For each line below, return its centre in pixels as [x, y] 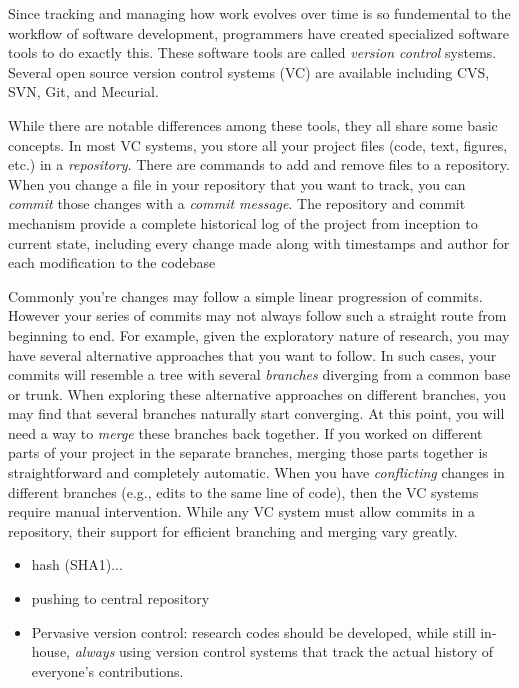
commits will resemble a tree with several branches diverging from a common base [259, 374]
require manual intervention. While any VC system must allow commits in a [242, 511]
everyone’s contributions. [107, 670]
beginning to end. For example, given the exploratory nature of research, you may [259, 334]
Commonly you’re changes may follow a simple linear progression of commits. [245, 295]
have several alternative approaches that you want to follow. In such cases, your [252, 354]
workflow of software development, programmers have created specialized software [259, 32]
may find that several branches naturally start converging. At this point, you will [256, 413]
